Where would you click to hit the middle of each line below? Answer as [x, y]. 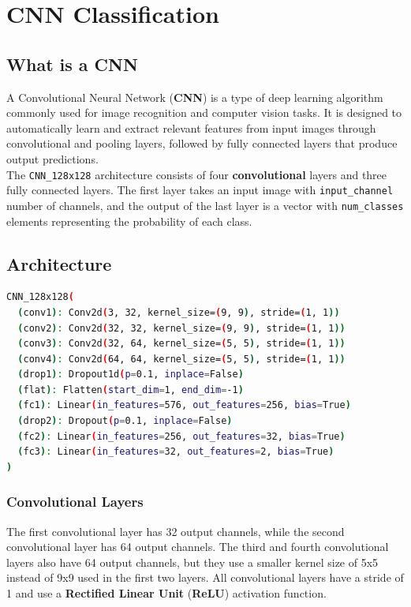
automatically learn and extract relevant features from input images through [191, 127]
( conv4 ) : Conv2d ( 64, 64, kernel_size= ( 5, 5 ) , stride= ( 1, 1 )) [181, 359]
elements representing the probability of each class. [129, 221]
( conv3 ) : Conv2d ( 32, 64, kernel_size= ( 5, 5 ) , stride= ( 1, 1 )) [181, 344]
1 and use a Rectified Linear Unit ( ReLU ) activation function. [166, 593]
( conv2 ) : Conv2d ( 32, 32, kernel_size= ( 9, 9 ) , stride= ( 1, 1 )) [181, 328]
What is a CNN [72, 64]
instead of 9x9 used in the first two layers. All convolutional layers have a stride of [205, 577]
